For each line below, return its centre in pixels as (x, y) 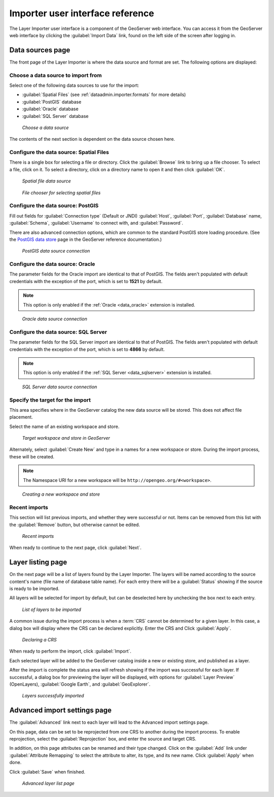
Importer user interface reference (82, 13)
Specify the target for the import (50, 400)
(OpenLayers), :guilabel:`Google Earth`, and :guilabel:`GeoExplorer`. (80, 684)
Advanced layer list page (48, 783)
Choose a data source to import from (56, 75)
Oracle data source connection (55, 319)
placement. (21, 417)
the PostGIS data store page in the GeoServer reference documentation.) (85, 239)
